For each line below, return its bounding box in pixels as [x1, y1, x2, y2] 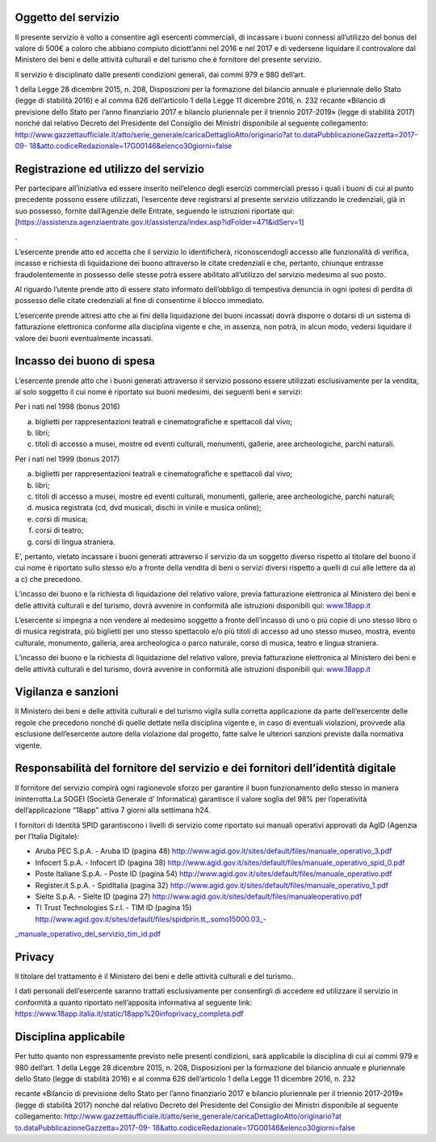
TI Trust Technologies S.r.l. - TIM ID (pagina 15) [35, 903, 192, 912]
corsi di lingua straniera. [35, 537, 116, 546]
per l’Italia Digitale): [15, 832, 80, 841]
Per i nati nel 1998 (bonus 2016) [15, 402, 120, 411]
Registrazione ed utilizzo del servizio [15, 162, 205, 175]
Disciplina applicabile [15, 1030, 125, 1044]
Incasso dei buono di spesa [15, 354, 155, 368]
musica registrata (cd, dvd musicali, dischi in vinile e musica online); [35, 503, 262, 512]
